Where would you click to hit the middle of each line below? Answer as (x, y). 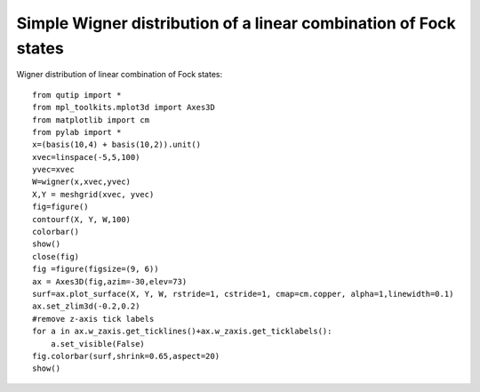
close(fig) (56, 256)
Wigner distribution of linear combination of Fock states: (119, 75)
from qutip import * (77, 95)
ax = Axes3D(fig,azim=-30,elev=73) (110, 281)
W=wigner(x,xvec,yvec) (82, 182)
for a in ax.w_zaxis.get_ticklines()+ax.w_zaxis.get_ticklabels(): (182, 332)
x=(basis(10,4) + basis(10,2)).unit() (117, 145)
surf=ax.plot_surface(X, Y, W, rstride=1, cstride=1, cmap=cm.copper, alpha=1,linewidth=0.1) (243, 294)
